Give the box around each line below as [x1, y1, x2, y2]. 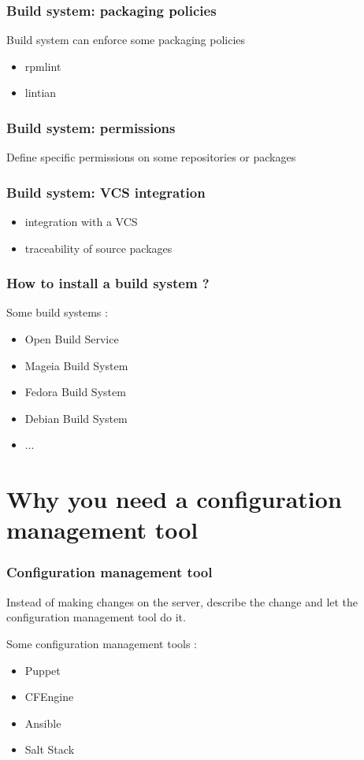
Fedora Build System [24, 384, 126, 400]
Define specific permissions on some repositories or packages [6, 149, 296, 165]
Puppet [24, 662, 61, 678]
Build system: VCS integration [6, 182, 206, 202]
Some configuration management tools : [6, 635, 198, 651]
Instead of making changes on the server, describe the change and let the [6, 593, 358, 610]
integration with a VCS [24, 213, 138, 230]
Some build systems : [6, 304, 108, 321]
